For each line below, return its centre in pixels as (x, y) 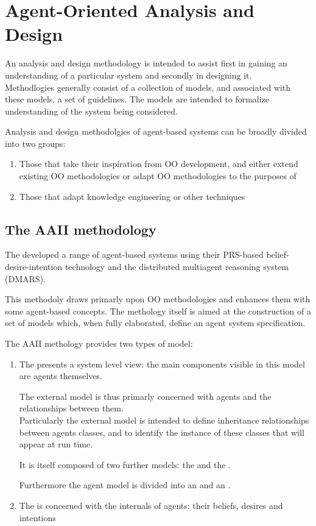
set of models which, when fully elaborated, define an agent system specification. (155, 323)
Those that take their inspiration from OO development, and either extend (159, 164)
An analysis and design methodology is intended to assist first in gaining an (146, 63)
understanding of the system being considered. (91, 111)
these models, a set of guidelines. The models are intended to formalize (137, 99)
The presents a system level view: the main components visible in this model (162, 364)
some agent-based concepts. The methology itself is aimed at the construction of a (158, 311)
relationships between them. (71, 408)
